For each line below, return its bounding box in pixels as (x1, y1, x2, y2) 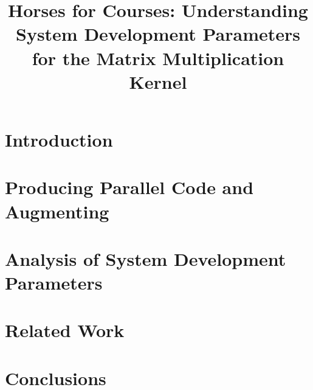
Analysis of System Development (5, 246, 286, 271)
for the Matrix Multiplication (32, 45, 284, 70)
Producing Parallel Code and (5, 175, 254, 200)
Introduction (5, 127, 113, 151)
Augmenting (5, 198, 109, 223)
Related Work (5, 318, 125, 343)
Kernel (129, 69, 187, 94)
